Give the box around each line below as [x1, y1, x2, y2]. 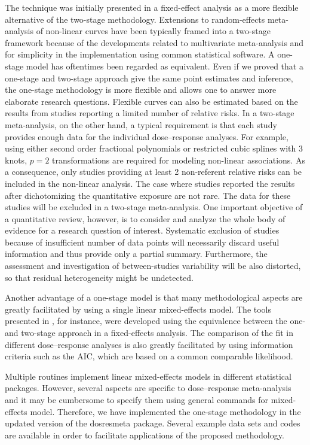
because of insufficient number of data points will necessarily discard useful [5, 235, 280, 248]
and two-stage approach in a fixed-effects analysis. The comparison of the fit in [5, 326, 294, 339]
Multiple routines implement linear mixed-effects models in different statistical [5, 370, 291, 382]
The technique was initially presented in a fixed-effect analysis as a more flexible [5, 1, 299, 13]
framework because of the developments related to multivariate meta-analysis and [5, 36, 304, 49]
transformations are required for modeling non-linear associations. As [52, 153, 305, 166]
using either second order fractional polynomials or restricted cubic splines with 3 [5, 142, 303, 155]
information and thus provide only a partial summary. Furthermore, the [5, 247, 268, 260]
